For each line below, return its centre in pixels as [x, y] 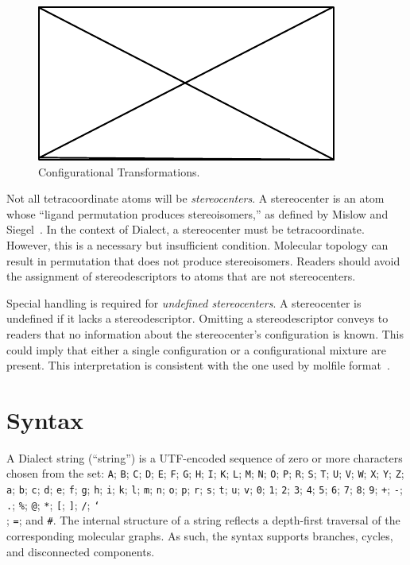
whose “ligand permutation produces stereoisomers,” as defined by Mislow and [197, 213]
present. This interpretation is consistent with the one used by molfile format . [198, 365]
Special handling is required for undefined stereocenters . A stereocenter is [184, 302]
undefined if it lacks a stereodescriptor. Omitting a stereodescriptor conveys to [197, 318]
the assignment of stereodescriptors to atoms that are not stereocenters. [181, 276]
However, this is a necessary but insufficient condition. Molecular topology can [197, 244]
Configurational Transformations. [119, 171]
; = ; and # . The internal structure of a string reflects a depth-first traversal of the [203, 520]
